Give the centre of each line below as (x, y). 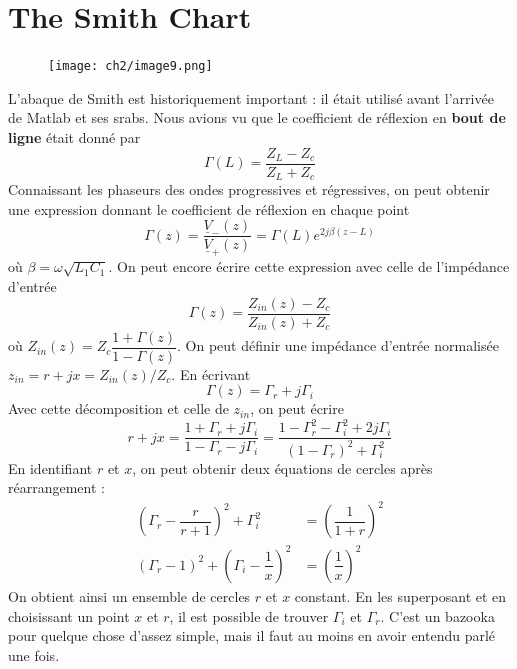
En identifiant (50, 467)
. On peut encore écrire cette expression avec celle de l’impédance (309, 266)
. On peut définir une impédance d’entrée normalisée (338, 345)
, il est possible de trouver (249, 615)
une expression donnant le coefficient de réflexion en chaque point (209, 208)
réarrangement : (56, 487)
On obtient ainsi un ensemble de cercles (129, 596)
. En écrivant (211, 373)
